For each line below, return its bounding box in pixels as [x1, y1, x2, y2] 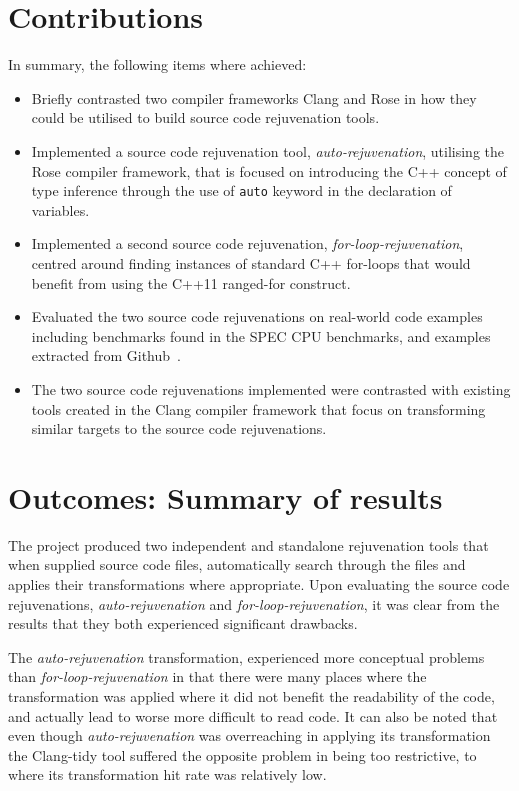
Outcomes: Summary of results [8, 476, 443, 517]
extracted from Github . [31, 345, 181, 366]
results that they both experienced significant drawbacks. [8, 613, 358, 634]
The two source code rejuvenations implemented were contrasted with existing [31, 378, 511, 399]
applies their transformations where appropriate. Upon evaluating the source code [8, 574, 510, 594]
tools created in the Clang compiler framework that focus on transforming [31, 398, 486, 419]
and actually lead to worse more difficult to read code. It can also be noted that [8, 705, 498, 726]
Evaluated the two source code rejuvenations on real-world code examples [31, 306, 483, 327]
